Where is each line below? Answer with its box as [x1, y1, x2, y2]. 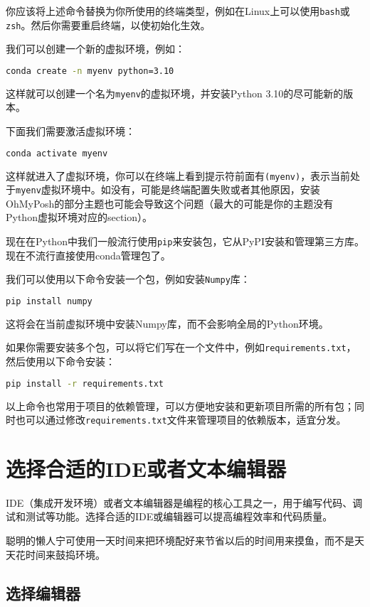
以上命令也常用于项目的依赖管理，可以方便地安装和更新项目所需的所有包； [6, 398, 354, 413]
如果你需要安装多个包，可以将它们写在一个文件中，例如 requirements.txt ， [6, 340, 356, 355]
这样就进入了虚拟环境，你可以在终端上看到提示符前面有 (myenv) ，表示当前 [6, 168, 351, 183]
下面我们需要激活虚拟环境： [6, 124, 135, 139]
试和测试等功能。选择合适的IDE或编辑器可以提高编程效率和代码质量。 [6, 509, 333, 524]
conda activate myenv [6, 148, 108, 159]
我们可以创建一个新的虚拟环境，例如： [6, 41, 185, 56]
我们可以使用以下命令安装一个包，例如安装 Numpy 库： [6, 272, 250, 286]
